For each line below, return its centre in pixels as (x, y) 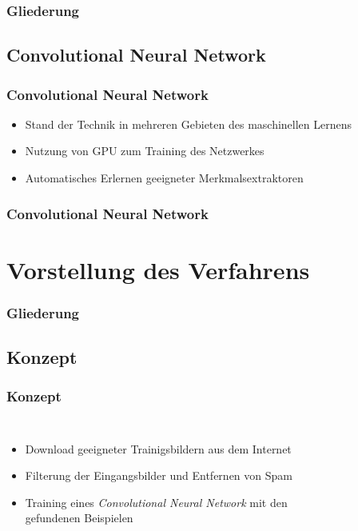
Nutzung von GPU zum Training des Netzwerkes (145, 151)
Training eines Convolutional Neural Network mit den (156, 502)
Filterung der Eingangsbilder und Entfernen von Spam (159, 475)
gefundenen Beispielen (79, 518)
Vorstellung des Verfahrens (158, 269)
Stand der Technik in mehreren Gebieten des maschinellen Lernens (189, 124)
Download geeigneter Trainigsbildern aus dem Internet (158, 448)
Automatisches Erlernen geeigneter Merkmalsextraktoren (164, 178)
